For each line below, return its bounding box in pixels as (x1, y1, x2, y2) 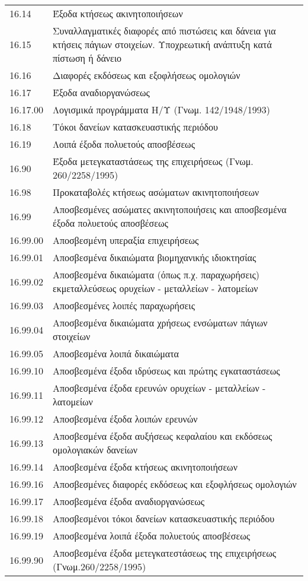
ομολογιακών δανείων (52, 443, 137, 456)
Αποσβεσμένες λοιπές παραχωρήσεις (52, 299, 195, 312)
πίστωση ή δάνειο (52, 51, 122, 65)
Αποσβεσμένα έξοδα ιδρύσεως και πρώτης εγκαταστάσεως (52, 364, 280, 377)
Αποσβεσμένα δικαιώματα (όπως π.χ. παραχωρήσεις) (52, 268, 259, 281)
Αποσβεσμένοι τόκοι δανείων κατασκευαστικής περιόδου (52, 512, 275, 525)
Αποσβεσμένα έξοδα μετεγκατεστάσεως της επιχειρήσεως (52, 546, 277, 560)
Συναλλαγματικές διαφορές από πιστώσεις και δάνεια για (52, 24, 276, 37)
